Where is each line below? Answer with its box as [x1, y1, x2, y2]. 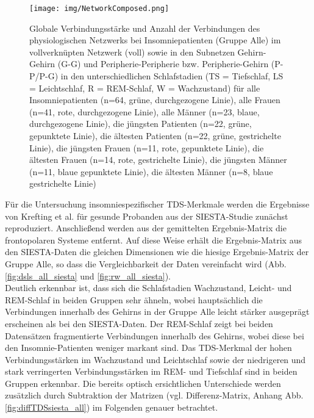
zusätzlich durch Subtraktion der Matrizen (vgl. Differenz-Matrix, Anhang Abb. [5, 389, 304, 402]
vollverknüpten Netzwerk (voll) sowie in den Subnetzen [29, 45, 235, 58]
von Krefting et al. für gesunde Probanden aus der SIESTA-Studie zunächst [5, 209, 288, 222]
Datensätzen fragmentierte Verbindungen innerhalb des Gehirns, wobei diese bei [5, 329, 304, 342]
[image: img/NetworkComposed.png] [29, 4, 169, 13]
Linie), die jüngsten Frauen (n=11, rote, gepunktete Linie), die [29, 141, 264, 154]
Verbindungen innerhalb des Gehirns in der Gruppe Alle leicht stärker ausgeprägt [5, 305, 310, 318]
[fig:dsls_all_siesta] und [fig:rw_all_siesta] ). [5, 269, 171, 282]
